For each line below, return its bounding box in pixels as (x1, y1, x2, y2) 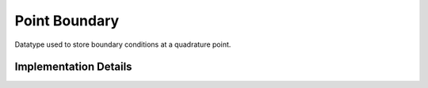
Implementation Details (14, 60, 132, 74)
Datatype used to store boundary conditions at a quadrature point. (14, 40, 231, 49)
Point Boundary (14, 12, 120, 29)
